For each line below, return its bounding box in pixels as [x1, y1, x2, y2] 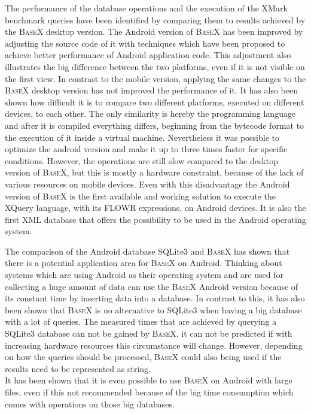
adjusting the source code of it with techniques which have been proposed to [5, 37, 285, 49]
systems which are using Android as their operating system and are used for [5, 268, 283, 281]
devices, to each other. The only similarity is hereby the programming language [5, 107, 296, 120]
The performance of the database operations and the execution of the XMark [5, 2, 288, 14]
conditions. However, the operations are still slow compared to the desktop [5, 154, 279, 167]
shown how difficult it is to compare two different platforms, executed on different [5, 95, 304, 108]
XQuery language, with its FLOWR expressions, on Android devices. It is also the [5, 201, 306, 214]
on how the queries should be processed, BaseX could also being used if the [5, 350, 282, 363]
